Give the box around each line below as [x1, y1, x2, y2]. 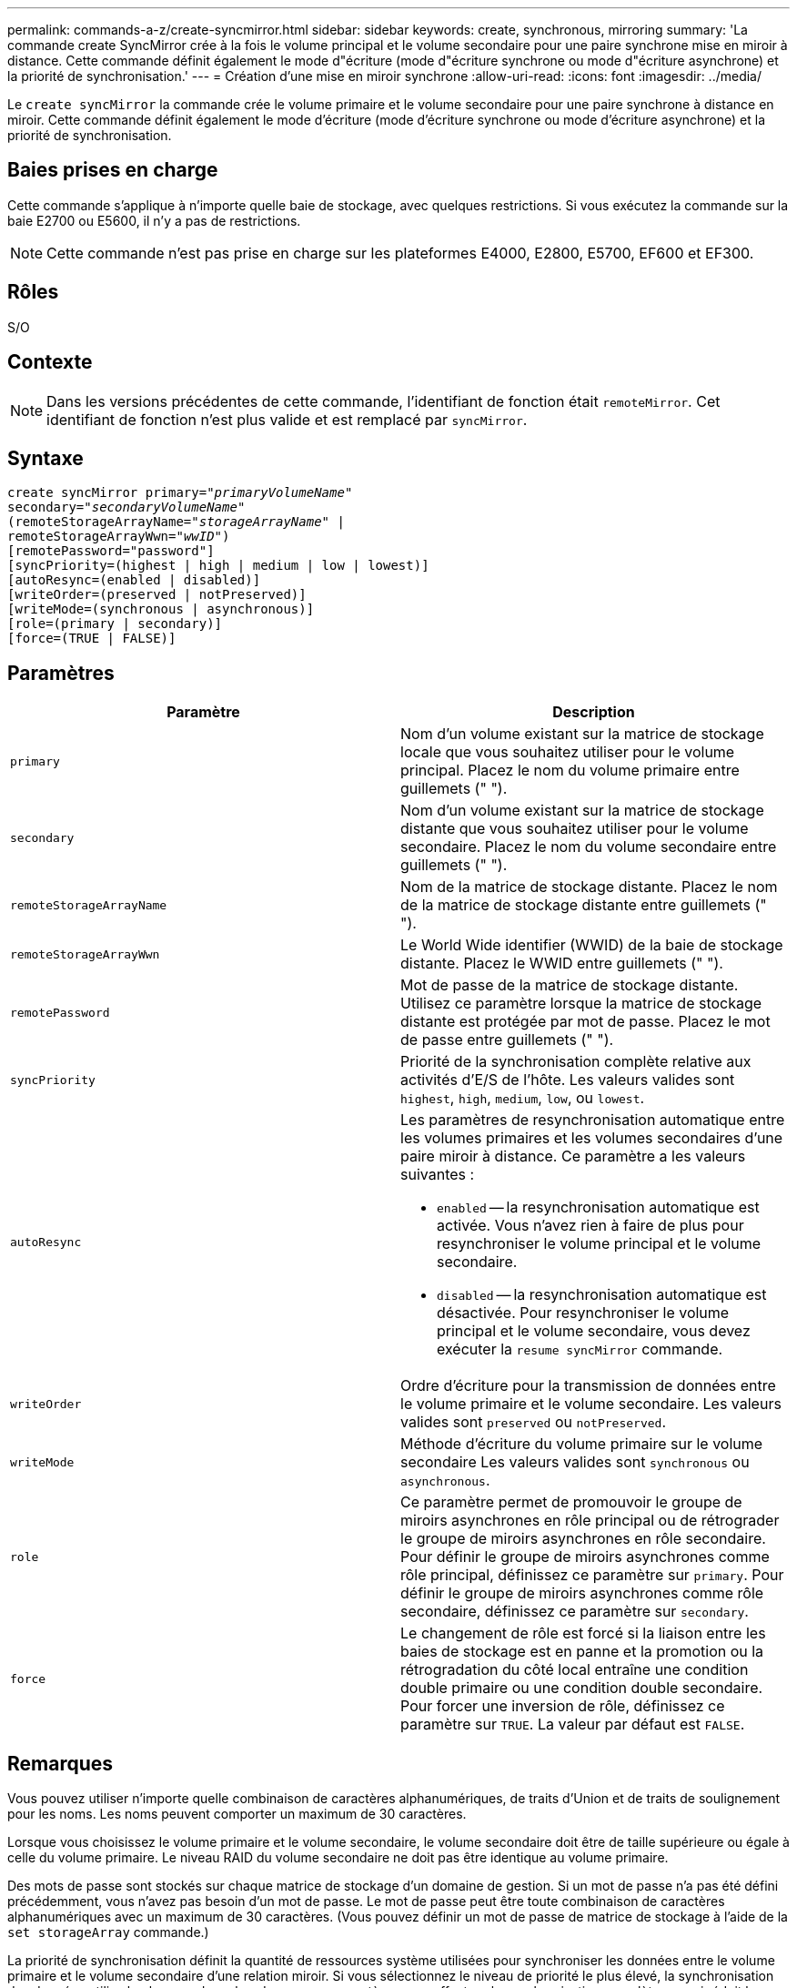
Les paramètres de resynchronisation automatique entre [400, 1111, 785, 1130]
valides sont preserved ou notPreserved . [400, 1413, 666, 1432]
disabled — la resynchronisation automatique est [437, 1285, 767, 1304]
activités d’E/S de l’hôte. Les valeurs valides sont [400, 1070, 735, 1090]
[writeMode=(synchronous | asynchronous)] [7, 602, 315, 617]
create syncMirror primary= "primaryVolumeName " [7, 485, 353, 501]
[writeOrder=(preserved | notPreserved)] [7, 587, 307, 603]
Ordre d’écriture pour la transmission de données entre [400, 1376, 776, 1395]
